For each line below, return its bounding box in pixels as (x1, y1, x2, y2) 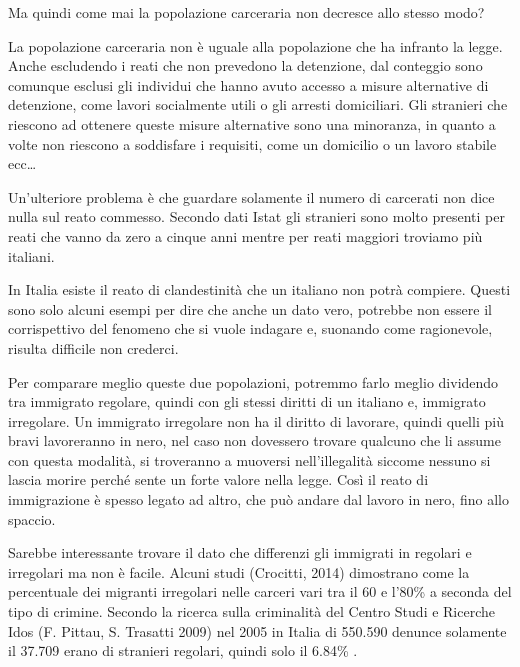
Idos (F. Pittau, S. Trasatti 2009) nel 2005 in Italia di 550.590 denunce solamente (8, 620, 507, 641)
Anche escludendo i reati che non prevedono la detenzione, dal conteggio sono (8, 55, 483, 76)
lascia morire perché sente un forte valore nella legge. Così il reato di (8, 469, 429, 490)
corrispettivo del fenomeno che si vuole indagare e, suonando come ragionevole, (8, 318, 493, 339)
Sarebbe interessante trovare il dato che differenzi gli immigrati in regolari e (8, 542, 472, 563)
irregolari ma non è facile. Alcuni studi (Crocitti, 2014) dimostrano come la (8, 561, 470, 582)
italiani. (8, 245, 55, 266)
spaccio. (8, 508, 56, 529)
